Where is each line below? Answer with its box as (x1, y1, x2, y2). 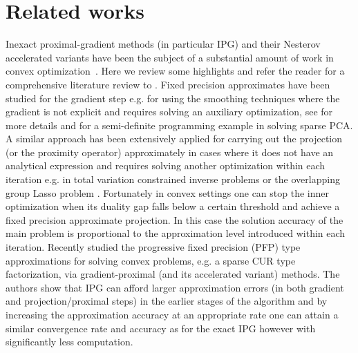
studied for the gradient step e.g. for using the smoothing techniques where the (6, 90, 340, 105)
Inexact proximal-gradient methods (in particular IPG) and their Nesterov (6, 37, 321, 51)
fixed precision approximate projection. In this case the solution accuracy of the (6, 212, 343, 227)
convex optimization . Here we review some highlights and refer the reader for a (6, 64, 345, 78)
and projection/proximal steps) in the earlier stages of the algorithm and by (6, 294, 328, 308)
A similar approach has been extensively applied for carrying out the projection (6, 131, 343, 146)
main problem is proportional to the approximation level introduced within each (6, 226, 346, 240)
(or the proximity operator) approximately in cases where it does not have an (6, 144, 334, 159)
